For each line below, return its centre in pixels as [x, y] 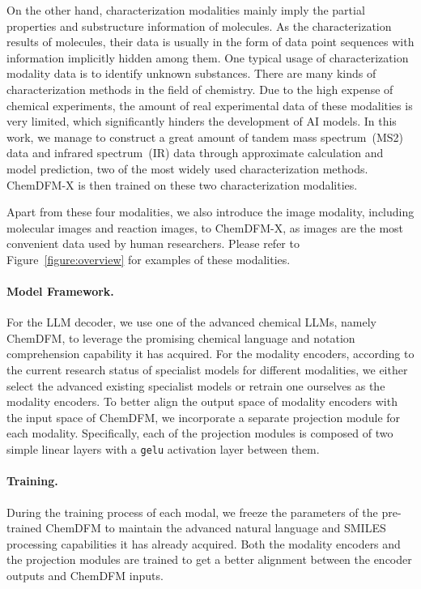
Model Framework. [60, 291]
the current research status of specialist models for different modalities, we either [207, 370]
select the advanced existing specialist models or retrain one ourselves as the [196, 385]
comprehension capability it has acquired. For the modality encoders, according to [210, 354]
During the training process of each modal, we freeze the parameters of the [192, 512]
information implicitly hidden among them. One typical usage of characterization [208, 57]
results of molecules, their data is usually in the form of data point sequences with [210, 42]
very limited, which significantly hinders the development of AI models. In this [202, 121]
